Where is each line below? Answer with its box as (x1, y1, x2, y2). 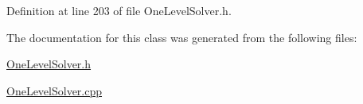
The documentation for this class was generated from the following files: (6, 29, 357, 45)
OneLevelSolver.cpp (6, 82, 103, 98)
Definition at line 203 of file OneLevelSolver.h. (6, 2, 232, 18)
